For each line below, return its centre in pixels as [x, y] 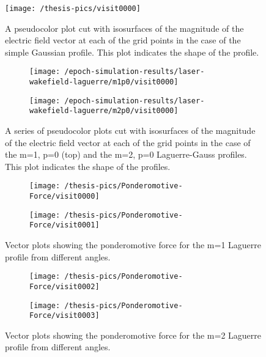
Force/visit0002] [65, 286]
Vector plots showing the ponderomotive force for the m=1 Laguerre [133, 245]
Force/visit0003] [65, 316]
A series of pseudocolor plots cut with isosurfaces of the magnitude [130, 131]
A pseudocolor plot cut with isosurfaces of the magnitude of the [124, 28]
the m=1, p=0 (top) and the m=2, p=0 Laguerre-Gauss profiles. [126, 154]
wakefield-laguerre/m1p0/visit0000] [104, 82]
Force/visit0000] [65, 197]
